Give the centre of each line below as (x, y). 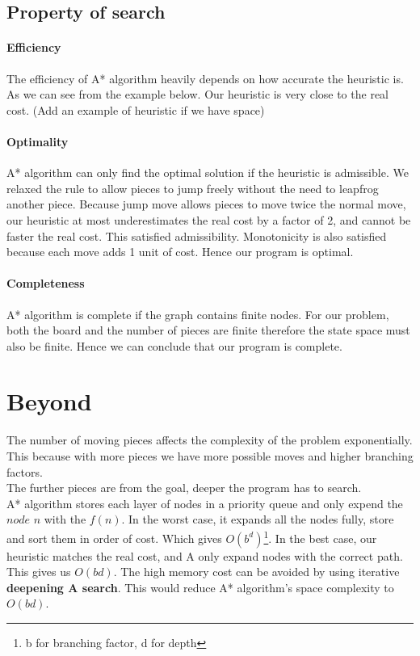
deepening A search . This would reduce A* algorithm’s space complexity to (200, 587)
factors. (25, 471)
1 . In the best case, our (320, 536)
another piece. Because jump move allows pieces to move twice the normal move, (206, 204)
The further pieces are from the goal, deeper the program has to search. (184, 488)
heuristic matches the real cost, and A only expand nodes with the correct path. (205, 555)
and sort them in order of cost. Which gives (114, 538)
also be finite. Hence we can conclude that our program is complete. (174, 345)
